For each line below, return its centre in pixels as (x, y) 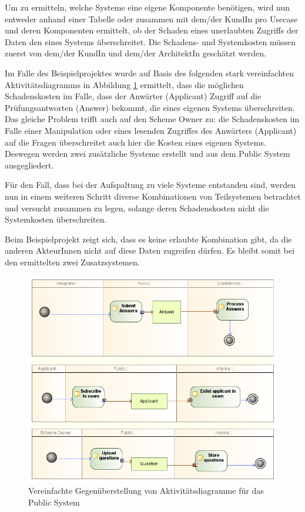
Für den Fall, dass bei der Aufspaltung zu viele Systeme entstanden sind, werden (150, 185)
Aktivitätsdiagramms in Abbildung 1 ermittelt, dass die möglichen (124, 84)
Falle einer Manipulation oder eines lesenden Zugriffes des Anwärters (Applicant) (151, 130)
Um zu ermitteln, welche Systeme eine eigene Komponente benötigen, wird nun (148, 7)
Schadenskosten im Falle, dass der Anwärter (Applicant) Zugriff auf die (133, 96)
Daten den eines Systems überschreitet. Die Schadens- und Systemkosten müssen (150, 41)
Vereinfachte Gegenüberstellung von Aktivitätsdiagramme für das (146, 491)
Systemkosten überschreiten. (56, 219)
